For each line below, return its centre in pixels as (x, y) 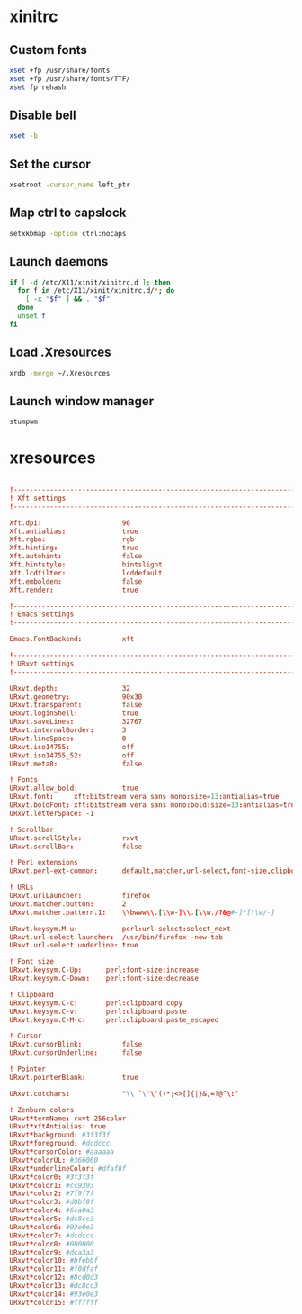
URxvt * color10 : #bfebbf (54, 1261)
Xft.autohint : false (76, 557)
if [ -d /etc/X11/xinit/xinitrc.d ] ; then (90, 282)
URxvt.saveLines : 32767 (76, 722)
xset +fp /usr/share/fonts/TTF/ (70, 78)
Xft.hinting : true (74, 548)
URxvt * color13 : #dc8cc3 (54, 1286)
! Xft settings (38, 498)
